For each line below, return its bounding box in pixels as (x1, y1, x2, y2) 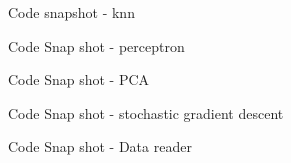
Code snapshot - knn (8, 2, 135, 22)
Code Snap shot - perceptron (8, 35, 185, 56)
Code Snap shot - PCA (8, 69, 150, 90)
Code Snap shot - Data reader (8, 136, 192, 157)
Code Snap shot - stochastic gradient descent (8, 102, 284, 123)
